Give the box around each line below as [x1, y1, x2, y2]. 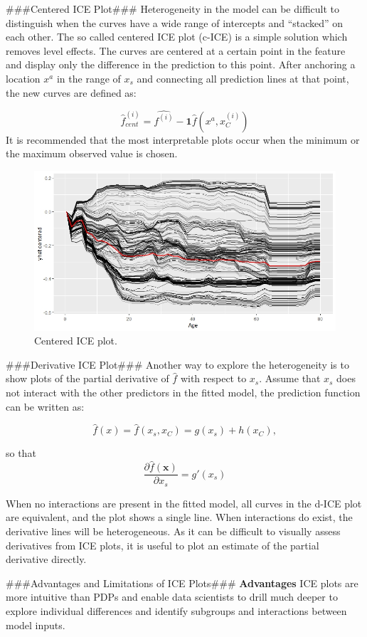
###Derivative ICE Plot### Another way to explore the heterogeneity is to [6, 357, 349, 372]
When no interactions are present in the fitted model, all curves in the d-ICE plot [6, 495, 362, 510]
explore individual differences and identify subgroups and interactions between [6, 603, 347, 618]
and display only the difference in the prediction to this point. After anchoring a [6, 57, 356, 72]
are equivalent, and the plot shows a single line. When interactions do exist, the [6, 510, 353, 525]
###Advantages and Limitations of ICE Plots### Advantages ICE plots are [6, 575, 358, 590]
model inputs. [6, 617, 65, 632]
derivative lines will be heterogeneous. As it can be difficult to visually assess [6, 524, 341, 538]
